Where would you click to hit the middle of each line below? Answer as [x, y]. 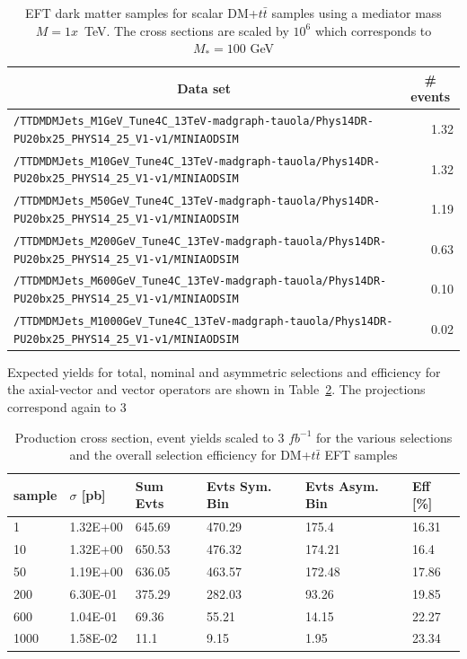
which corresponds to [373, 30]
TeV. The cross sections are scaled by [186, 30]
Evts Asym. [342, 485]
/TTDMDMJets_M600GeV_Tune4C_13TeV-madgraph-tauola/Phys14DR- [200, 281]
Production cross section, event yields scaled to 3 [150, 437]
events [431, 97]
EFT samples [361, 455]
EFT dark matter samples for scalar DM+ [142, 13]
